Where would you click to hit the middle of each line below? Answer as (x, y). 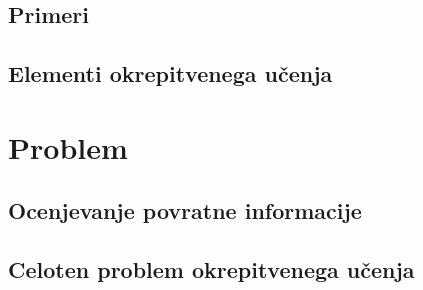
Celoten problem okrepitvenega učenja (211, 269)
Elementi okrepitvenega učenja (170, 73)
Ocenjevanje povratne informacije (185, 210)
